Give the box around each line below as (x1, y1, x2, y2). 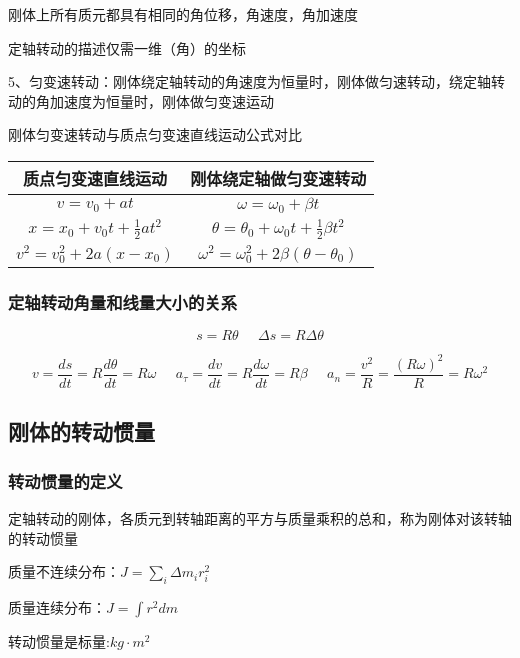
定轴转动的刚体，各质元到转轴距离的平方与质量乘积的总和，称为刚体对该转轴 (8, 508, 512, 529)
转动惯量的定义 (8, 468, 123, 493)
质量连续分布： (8, 597, 106, 618)
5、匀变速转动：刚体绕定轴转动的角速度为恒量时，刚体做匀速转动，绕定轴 (8, 71, 491, 92)
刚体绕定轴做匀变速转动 (190, 166, 367, 190)
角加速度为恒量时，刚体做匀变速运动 (35, 90, 274, 111)
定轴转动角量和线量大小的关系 (8, 290, 238, 315)
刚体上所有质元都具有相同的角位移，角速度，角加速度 (8, 4, 358, 24)
